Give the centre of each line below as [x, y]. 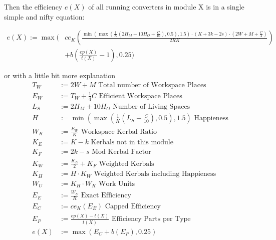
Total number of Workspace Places [152, 85]
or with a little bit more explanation [60, 75]
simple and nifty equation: [44, 16]
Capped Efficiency [133, 206]
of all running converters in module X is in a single [166, 7]
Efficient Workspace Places [141, 96]
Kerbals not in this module [132, 142]
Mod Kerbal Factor [121, 152]
